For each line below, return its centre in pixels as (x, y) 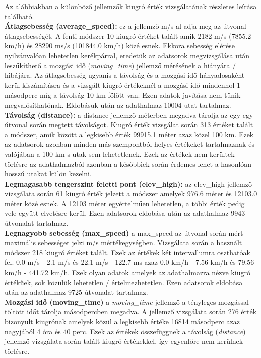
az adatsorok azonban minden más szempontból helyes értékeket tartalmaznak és (129, 144)
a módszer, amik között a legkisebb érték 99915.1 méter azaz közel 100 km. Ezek (129, 134)
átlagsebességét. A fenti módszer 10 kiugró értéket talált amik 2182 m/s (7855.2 (128, 35)
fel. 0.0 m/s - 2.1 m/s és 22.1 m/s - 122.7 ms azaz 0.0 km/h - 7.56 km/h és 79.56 (129, 262)
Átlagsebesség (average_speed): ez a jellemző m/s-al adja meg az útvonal (125, 26)
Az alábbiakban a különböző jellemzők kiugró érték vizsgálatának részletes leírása (131, 6)
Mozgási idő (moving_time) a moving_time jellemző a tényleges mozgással (127, 301)
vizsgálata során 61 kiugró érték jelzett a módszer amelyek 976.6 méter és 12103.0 (131, 193)
